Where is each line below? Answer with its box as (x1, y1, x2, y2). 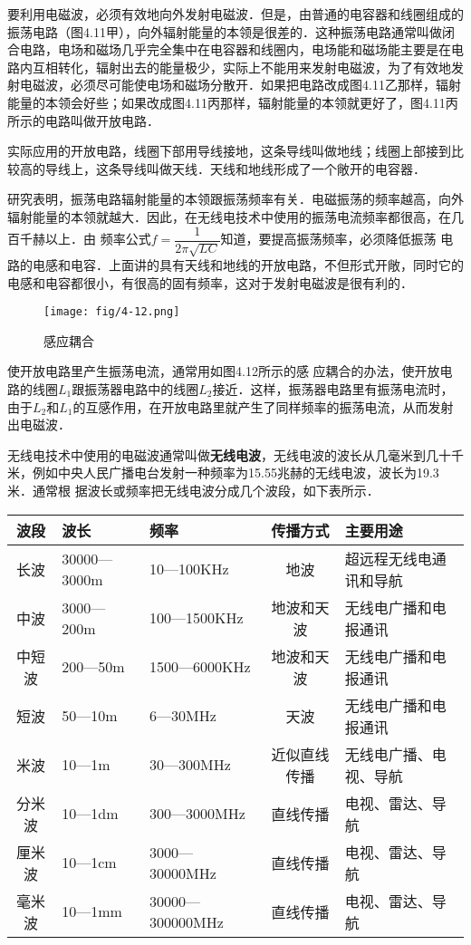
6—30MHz (149, 705, 216, 727)
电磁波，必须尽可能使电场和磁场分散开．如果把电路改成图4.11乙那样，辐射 (19, 75, 461, 94)
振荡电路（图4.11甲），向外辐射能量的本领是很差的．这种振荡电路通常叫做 (7, 22, 442, 41)
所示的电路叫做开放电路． (7, 111, 159, 130)
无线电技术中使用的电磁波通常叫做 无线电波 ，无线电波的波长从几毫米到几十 (7, 445, 451, 464)
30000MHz (149, 862, 216, 883)
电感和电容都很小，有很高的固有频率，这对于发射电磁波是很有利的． (7, 273, 413, 292)
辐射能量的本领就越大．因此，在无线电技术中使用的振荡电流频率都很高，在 (7, 207, 451, 226)
